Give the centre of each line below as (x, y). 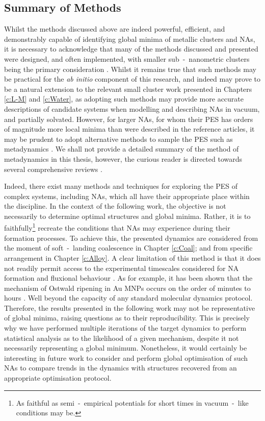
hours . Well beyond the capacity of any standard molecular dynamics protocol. (128, 298)
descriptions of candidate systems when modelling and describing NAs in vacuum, (132, 108)
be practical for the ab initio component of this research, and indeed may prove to (132, 79)
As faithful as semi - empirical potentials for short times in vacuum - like (132, 402)
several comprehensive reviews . (53, 169)
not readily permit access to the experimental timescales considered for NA (122, 268)
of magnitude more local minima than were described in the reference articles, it (129, 129)
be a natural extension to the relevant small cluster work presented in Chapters (128, 89)
